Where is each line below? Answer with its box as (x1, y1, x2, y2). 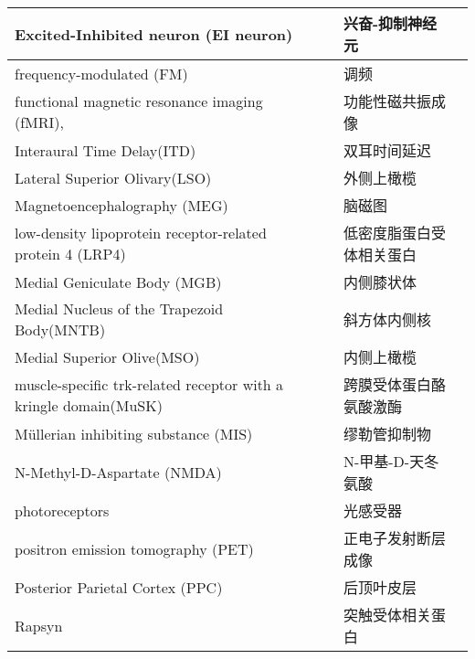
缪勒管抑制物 (343, 423, 431, 444)
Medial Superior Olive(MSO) (15, 345, 200, 367)
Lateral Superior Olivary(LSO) (15, 166, 212, 188)
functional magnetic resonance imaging (15, 90, 263, 112)
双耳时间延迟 (343, 140, 431, 161)
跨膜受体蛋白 (343, 374, 431, 395)
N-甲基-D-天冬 (343, 451, 439, 472)
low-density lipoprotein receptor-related (15, 222, 267, 243)
